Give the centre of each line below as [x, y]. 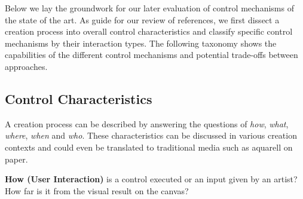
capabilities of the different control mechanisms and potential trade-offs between [151, 55]
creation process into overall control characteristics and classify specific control [149, 31]
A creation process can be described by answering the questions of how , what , [147, 123]
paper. [16, 159]
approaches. [26, 66]
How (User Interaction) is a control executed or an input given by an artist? [151, 179]
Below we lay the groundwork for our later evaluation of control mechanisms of [149, 8]
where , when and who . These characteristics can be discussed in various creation [151, 135]
